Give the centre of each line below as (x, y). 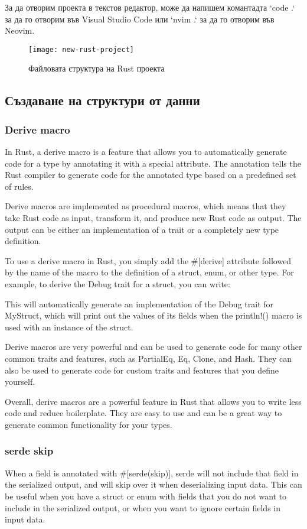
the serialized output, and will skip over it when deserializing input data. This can (153, 484)
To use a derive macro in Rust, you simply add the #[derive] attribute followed (148, 260)
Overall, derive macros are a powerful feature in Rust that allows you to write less (153, 401)
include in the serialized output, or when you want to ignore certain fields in (143, 507)
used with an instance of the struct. (69, 327)
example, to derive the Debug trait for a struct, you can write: (117, 283)
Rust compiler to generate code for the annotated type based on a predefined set (151, 175)
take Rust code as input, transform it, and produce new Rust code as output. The (153, 218)
